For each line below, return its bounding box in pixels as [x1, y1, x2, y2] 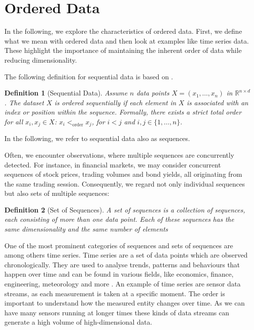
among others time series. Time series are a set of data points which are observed [4, 250, 248, 260]
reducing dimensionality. [4, 54, 77, 65]
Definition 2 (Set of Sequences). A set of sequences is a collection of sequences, [4, 204, 245, 214]
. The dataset [4, 97, 44, 107]
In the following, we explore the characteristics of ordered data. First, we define [4, 26, 242, 36]
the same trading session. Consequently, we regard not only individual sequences [4, 178, 245, 189]
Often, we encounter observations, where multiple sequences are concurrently [4, 149, 234, 160]
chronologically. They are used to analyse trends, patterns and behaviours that [4, 259, 240, 269]
